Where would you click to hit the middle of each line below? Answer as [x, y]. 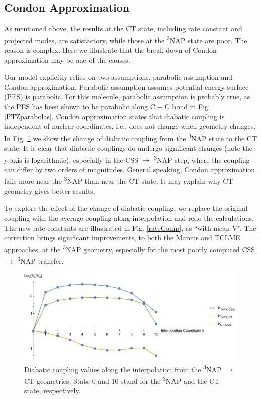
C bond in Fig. [187, 107]
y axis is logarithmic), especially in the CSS [71, 159]
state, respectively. [53, 391]
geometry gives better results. [50, 191]
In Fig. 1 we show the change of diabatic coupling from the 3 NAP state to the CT [131, 137]
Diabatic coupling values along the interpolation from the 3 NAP [123, 368]
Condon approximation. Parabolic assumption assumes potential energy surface [126, 86]
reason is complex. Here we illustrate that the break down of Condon [110, 50]
